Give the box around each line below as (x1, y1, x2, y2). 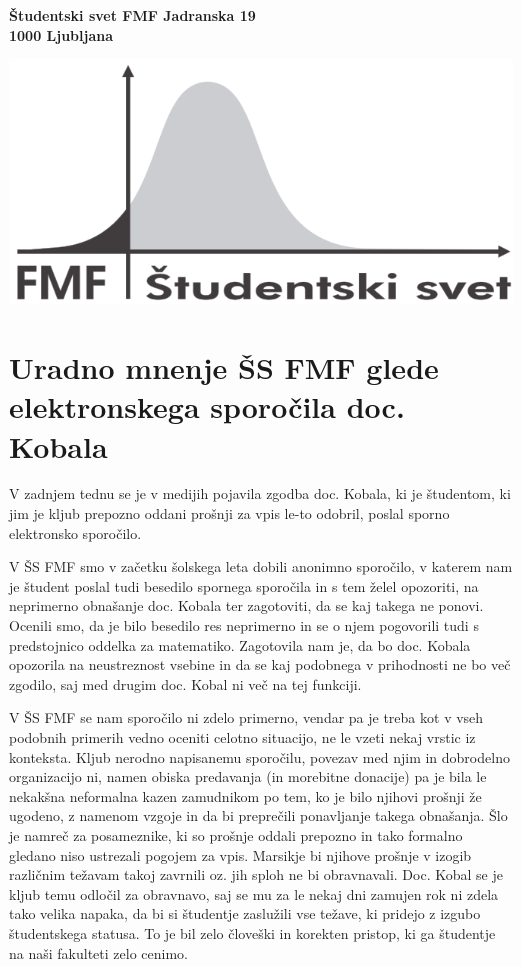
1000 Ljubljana (9, 24, 114, 45)
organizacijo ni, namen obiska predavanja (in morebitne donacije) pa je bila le (9, 766, 487, 787)
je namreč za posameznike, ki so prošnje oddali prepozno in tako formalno (9, 824, 463, 845)
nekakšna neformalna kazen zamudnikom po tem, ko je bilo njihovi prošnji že (9, 785, 482, 806)
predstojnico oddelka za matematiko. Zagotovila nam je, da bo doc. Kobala (9, 634, 471, 655)
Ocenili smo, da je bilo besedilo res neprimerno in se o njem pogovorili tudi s (9, 615, 479, 635)
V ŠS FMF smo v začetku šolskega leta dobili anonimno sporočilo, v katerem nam (9, 556, 513, 577)
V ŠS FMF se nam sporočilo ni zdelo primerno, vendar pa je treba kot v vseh (9, 707, 484, 728)
